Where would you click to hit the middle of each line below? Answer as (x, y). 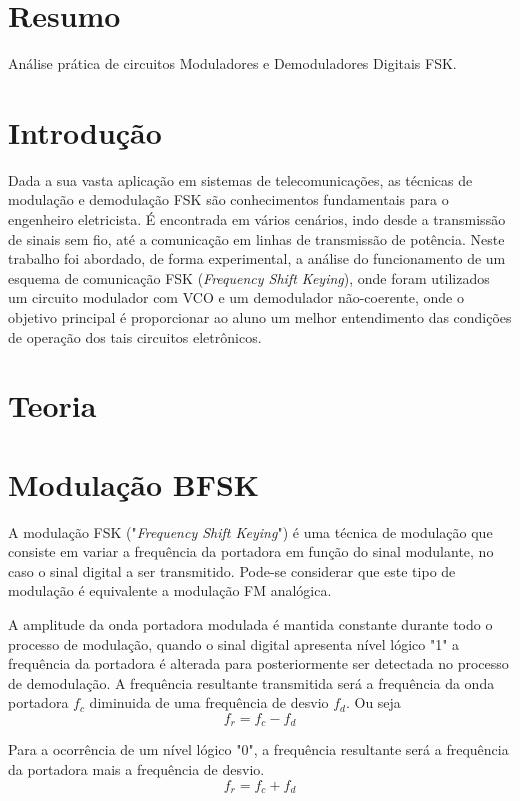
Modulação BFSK (134, 483)
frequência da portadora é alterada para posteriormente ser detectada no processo (258, 663)
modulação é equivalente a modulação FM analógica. (170, 590)
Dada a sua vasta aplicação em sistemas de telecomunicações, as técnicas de (240, 179)
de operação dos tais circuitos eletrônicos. (135, 336)
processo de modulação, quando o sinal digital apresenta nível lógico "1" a (234, 643)
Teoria (52, 405)
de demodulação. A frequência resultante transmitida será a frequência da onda (251, 682)
